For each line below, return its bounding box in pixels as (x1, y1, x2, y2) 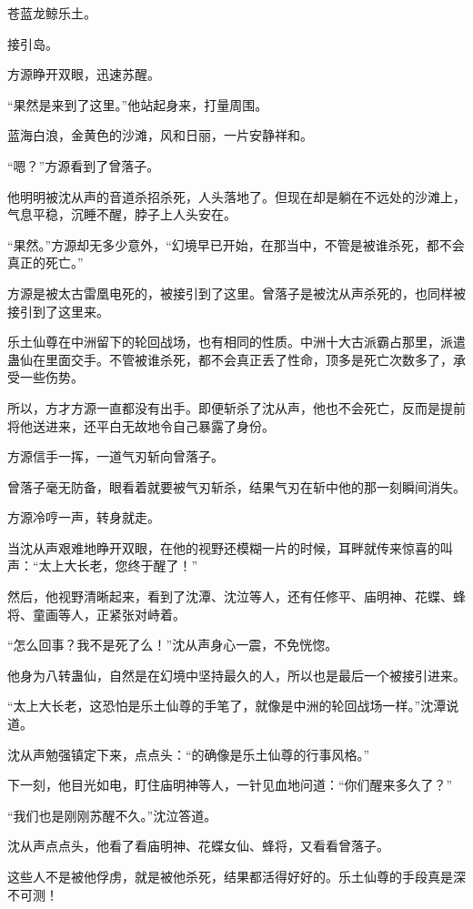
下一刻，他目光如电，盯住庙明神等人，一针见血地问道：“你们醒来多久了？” (7, 775, 453, 794)
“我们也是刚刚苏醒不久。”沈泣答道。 (7, 805, 217, 824)
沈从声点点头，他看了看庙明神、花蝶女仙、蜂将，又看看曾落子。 (7, 836, 389, 855)
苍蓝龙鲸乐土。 (7, 4, 96, 22)
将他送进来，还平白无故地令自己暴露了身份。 (7, 416, 275, 435)
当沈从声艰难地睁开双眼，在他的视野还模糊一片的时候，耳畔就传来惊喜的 (7, 538, 440, 557)
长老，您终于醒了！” (76, 556, 198, 575)
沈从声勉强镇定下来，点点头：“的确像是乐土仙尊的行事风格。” (7, 744, 370, 763)
